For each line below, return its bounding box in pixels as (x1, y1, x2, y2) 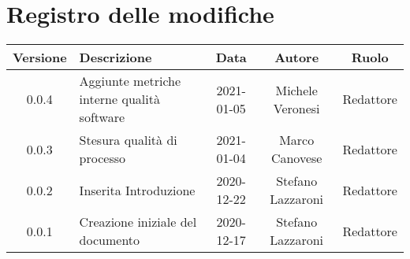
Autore (274, 48, 319, 67)
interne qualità (79, 90, 160, 109)
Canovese (270, 149, 322, 168)
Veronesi (273, 98, 320, 117)
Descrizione (79, 48, 152, 67)
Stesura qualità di (79, 131, 177, 150)
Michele (275, 80, 318, 99)
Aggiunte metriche (79, 72, 181, 91)
